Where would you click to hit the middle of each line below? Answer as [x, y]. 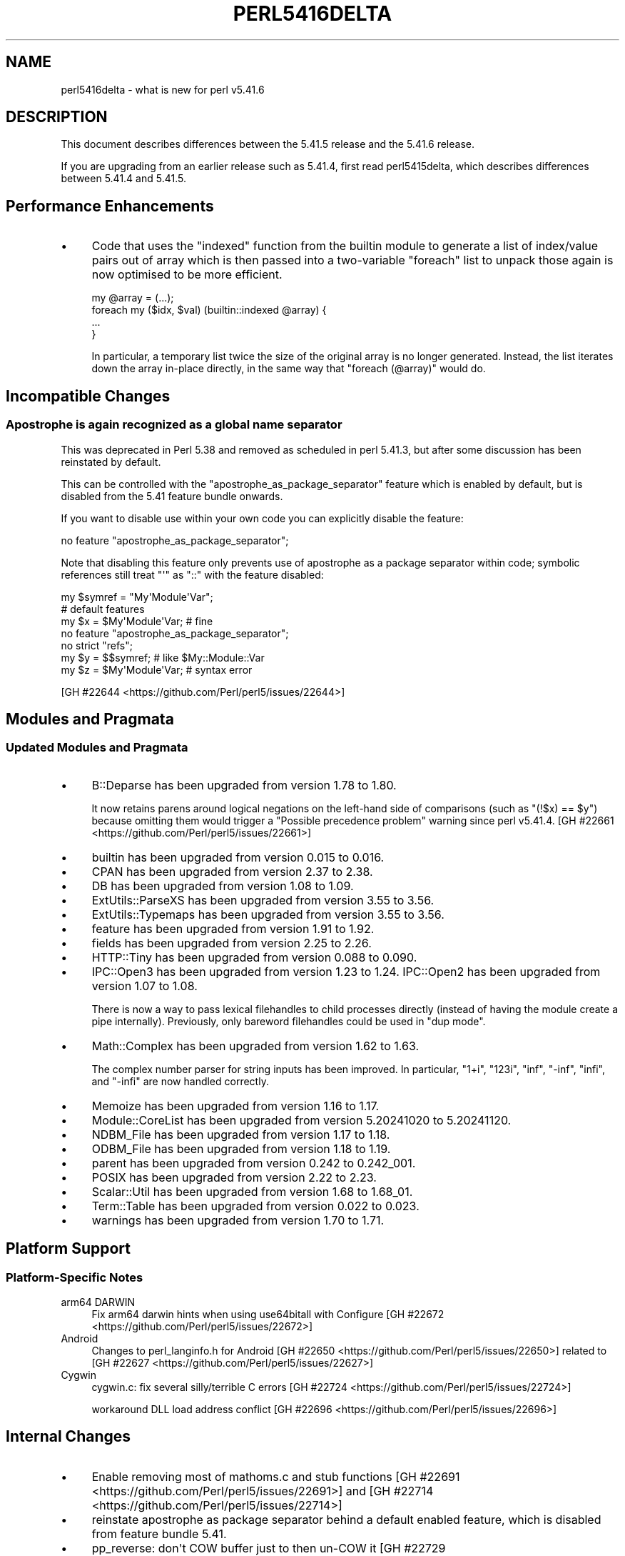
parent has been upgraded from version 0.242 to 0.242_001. [254, 1163]
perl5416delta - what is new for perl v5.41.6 [163, 89]
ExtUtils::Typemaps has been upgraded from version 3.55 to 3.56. [268, 914]
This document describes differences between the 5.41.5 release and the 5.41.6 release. [268, 144]
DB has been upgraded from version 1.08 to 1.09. [223, 886]
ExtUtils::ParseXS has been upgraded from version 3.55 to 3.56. [263, 900]
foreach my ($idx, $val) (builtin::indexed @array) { [209, 310]
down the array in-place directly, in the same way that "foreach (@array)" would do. [289, 369]
